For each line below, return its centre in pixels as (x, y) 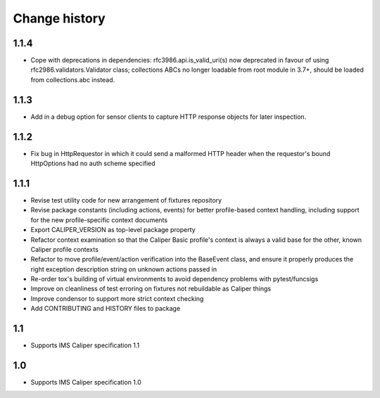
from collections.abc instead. (73, 79)
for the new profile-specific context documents (99, 220)
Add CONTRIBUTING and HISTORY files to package (106, 309)
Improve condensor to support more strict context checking (117, 298)
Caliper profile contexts (64, 249)
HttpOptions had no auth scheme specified (93, 163)
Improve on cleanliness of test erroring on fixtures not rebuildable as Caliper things (151, 289)
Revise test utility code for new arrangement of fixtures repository (126, 200)
